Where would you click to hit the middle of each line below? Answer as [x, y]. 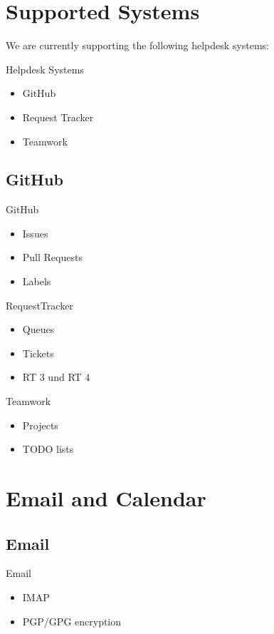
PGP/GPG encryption [72, 621]
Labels [37, 281]
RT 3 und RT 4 [56, 377]
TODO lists [48, 449]
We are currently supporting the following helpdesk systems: [138, 45]
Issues [35, 233]
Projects [40, 425]
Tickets [38, 353]
